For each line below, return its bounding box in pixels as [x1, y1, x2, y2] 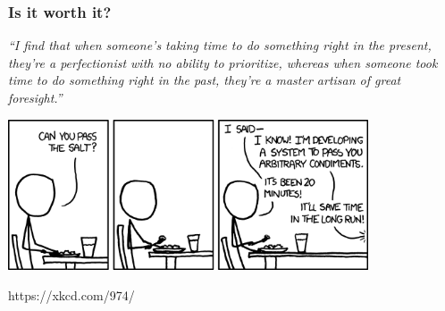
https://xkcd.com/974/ [8, 285, 135, 304]
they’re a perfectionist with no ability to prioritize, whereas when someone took [8, 53, 438, 71]
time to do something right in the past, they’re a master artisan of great [8, 71, 401, 89]
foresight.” [8, 88, 63, 106]
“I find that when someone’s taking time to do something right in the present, [8, 36, 432, 55]
